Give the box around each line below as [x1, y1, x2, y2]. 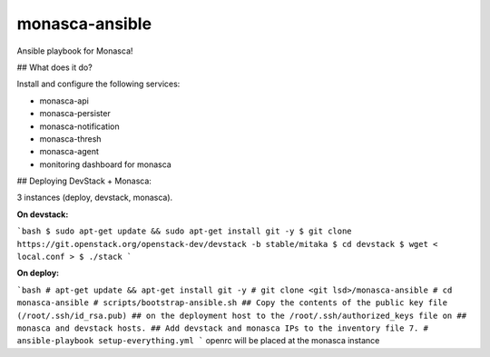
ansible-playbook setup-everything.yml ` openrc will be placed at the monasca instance [16, 335, 380, 346]
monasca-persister [39, 108, 111, 119]
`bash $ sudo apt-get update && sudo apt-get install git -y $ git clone [16, 226, 353, 236]
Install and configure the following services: [16, 78, 181, 90]
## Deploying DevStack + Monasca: [16, 175, 152, 186]
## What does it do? [16, 62, 93, 73]
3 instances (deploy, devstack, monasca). [16, 192, 173, 203]
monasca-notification [39, 121, 120, 132]
